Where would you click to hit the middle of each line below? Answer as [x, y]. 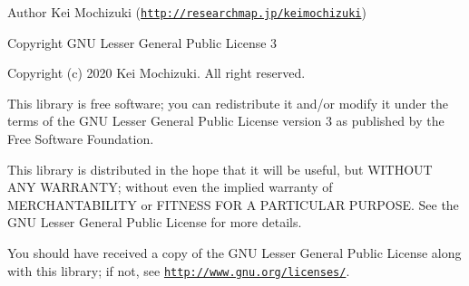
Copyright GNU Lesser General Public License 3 [142, 42]
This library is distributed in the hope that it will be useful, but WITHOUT [220, 169]
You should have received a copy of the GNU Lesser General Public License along [234, 253]
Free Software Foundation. [81, 139]
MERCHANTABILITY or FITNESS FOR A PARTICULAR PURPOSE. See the [233, 204]
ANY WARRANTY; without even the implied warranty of [170, 187]
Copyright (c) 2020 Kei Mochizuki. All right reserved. [156, 73]
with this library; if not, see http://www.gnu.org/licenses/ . [179, 270]
